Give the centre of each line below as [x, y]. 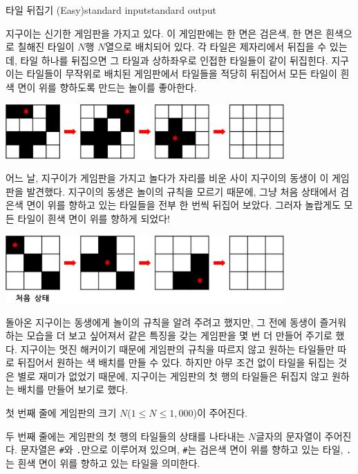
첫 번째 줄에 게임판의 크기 [61, 413]
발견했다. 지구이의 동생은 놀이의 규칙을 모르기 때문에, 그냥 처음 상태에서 [182, 191]
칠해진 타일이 [46, 47]
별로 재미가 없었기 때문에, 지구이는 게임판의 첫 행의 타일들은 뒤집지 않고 [173, 376]
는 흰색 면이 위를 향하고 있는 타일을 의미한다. [103, 463]
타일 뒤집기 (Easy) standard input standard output [111, 10]
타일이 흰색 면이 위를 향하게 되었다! [94, 219]
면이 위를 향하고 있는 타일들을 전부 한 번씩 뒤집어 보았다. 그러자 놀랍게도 [183, 205]
